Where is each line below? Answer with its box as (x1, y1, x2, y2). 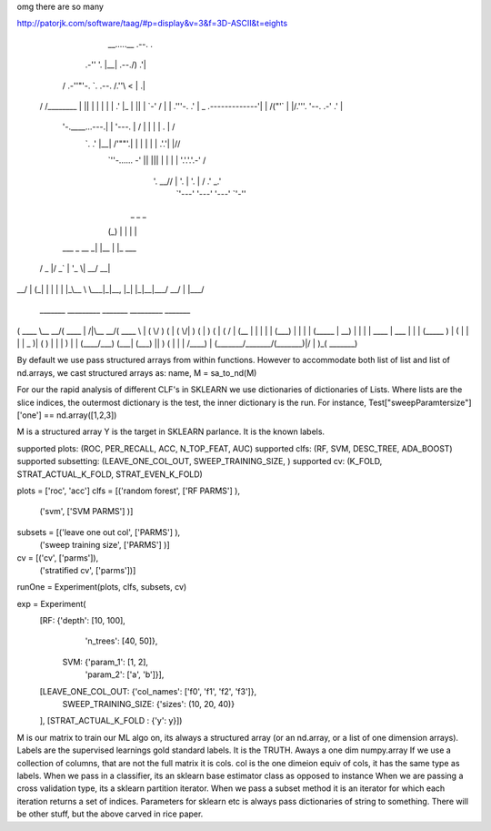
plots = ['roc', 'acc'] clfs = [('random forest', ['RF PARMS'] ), (16, 485, 241, 496)
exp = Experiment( (16, 598, 86, 609)
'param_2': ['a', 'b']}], (85, 669, 165, 680)
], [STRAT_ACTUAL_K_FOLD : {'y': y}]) (39, 715, 183, 726)
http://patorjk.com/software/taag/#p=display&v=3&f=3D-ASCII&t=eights (16, 18, 288, 29)
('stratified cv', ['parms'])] (39, 564, 136, 575)
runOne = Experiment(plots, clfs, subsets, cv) (16, 582, 187, 593)
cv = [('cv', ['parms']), (16, 552, 99, 563)
